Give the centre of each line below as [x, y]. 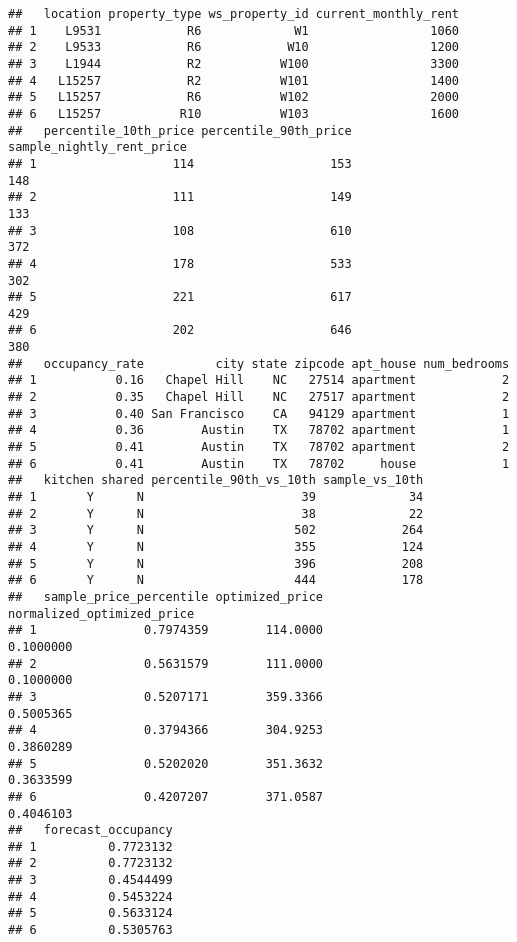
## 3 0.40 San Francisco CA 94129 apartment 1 [259, 413]
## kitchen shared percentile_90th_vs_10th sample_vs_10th [216, 480]
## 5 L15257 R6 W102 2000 [234, 97]
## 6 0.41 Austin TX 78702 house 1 [259, 463]
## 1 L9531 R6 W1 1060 [234, 30]
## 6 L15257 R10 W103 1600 [234, 113]
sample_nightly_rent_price [97, 147]
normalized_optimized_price [101, 613]
